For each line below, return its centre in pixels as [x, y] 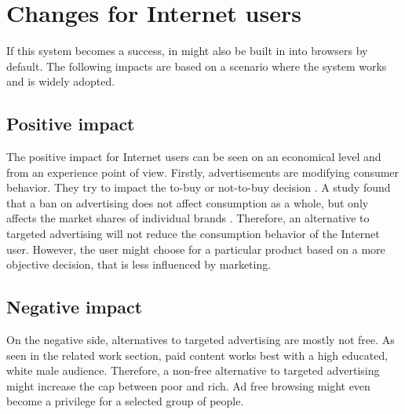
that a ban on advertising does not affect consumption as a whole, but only [188, 202]
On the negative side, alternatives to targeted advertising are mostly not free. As [201, 340]
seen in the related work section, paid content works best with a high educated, [197, 355]
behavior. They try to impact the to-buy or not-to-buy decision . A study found [199, 187]
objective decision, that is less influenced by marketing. [139, 264]
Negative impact [75, 307]
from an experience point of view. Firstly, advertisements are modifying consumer [203, 172]
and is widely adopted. [61, 81]
